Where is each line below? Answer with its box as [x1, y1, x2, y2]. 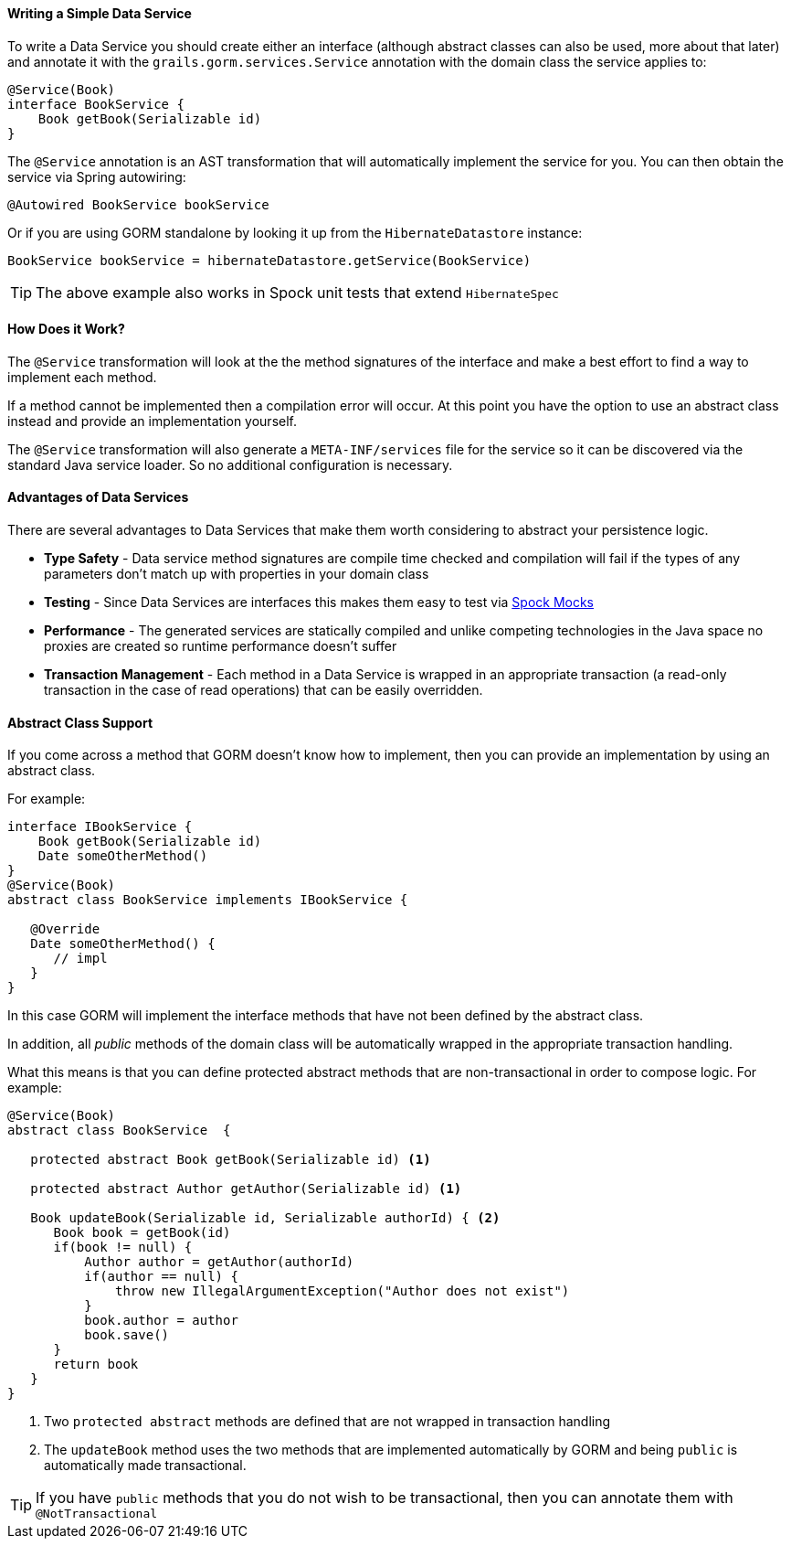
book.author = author [84, 1313, 238, 1328]
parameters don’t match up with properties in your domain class [44, 566, 429, 582]
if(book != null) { [53, 1240, 193, 1255]
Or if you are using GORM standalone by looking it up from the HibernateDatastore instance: [7, 224, 583, 240]
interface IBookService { [7, 819, 193, 835]
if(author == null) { [84, 1269, 238, 1285]
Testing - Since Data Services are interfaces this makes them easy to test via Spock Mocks [44, 594, 595, 611]
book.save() [84, 1327, 170, 1343]
